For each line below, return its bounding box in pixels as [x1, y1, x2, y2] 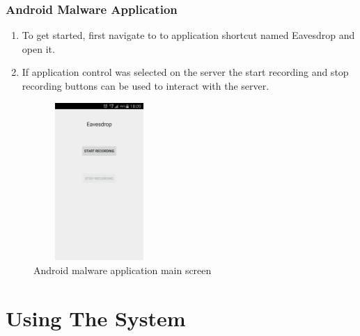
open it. [22, 41, 55, 56]
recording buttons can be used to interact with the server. [22, 79, 269, 93]
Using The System [6, 303, 186, 332]
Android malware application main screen [33, 262, 212, 277]
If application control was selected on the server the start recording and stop [22, 65, 349, 79]
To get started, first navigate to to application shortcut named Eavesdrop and [22, 28, 355, 42]
